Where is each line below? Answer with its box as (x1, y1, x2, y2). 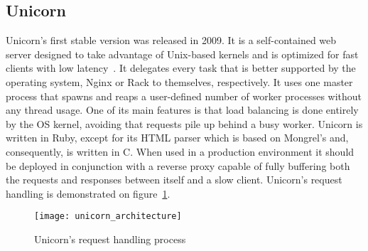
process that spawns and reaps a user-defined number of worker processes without (6, 88, 362, 103)
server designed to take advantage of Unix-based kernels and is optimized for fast (6, 46, 359, 61)
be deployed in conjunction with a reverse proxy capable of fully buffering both (6, 158, 350, 173)
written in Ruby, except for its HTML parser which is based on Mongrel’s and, (6, 130, 349, 145)
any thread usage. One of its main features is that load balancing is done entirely (6, 102, 359, 117)
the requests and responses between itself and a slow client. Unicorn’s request (6, 172, 342, 187)
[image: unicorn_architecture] (34, 211, 182, 222)
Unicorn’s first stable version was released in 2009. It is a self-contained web (6, 33, 337, 48)
